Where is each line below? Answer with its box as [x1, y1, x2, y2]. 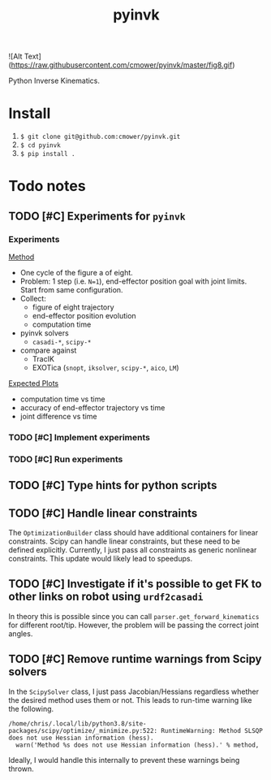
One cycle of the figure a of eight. [19, 268, 134, 277]
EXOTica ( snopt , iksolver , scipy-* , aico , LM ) [32, 363, 180, 372]
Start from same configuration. [19, 285, 123, 294]
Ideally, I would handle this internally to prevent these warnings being [8, 755, 240, 765]
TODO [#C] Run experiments [8, 453, 123, 465]
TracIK [32, 354, 55, 363]
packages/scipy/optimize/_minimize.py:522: [8, 726, 158, 734]
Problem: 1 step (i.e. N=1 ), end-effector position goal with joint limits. [19, 276, 247, 286]
